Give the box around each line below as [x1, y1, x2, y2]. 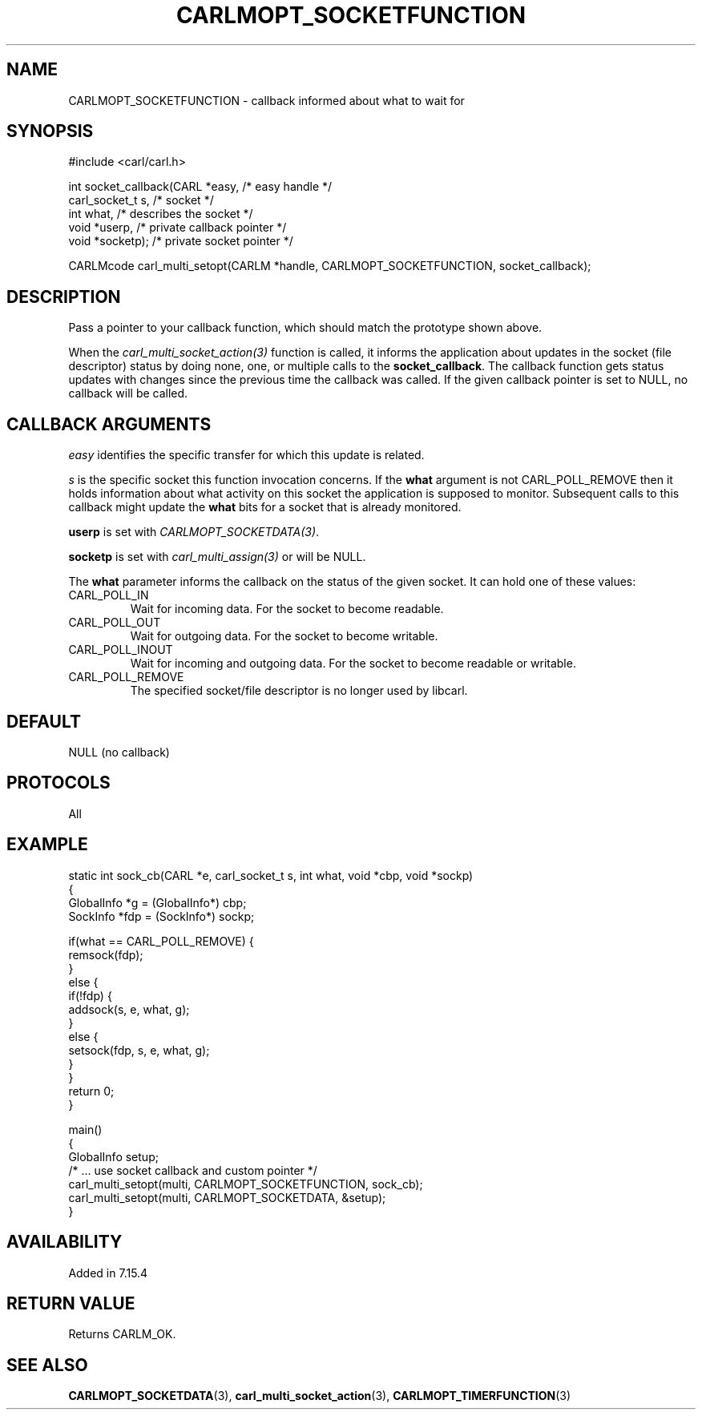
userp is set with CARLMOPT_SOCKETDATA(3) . [68, 525, 320, 539]
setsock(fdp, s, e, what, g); [68, 1043, 210, 1057]
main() [68, 1122, 103, 1136]
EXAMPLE [6, 834, 88, 855]
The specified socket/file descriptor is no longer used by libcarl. [130, 684, 468, 698]
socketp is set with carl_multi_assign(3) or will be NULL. [68, 550, 366, 564]
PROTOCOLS [6, 773, 111, 793]
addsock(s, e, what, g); [68, 1002, 190, 1016]
